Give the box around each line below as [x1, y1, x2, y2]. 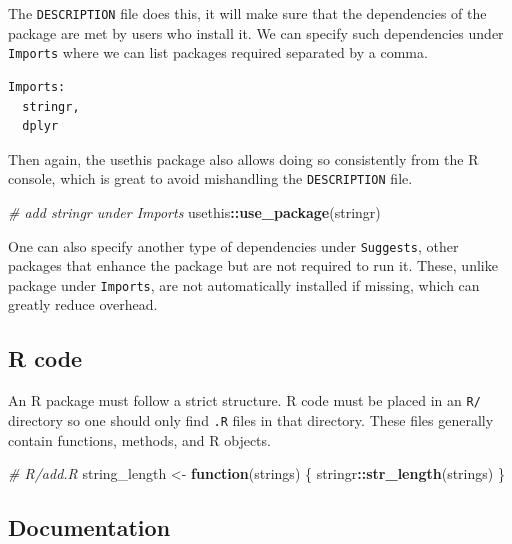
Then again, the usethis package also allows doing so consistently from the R [8, 148, 479, 169]
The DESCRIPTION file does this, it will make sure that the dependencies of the [8, 3, 487, 23]
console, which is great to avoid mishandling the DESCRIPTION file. [8, 168, 413, 189]
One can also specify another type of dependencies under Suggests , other [8, 235, 459, 256]
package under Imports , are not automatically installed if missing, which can [8, 274, 480, 295]
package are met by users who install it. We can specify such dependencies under [8, 22, 504, 43]
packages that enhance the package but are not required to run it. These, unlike [8, 255, 498, 276]
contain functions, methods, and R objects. [8, 429, 271, 450]
